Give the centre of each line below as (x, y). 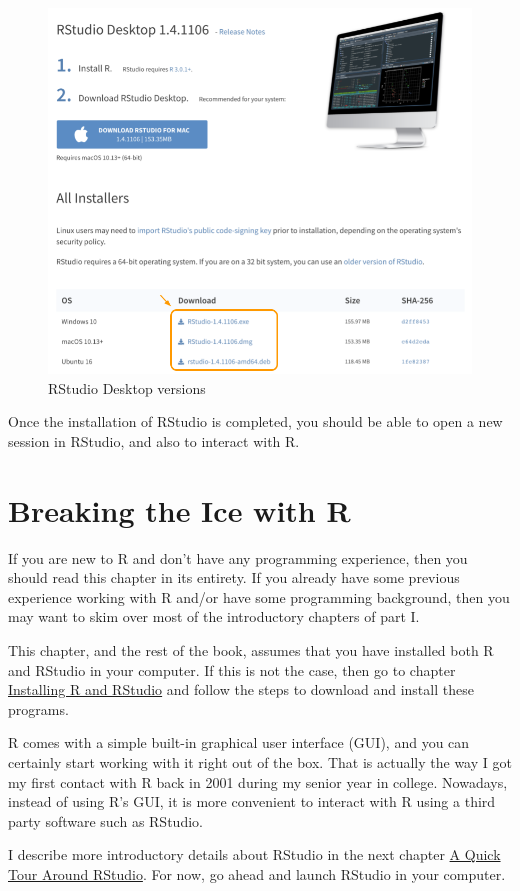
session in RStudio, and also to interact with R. (154, 440)
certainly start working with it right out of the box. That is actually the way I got (260, 761)
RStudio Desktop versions (127, 387)
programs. (38, 708)
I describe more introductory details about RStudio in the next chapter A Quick (254, 854)
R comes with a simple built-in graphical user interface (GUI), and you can (239, 742)
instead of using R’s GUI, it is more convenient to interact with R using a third (252, 801)
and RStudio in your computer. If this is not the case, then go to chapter (232, 669)
